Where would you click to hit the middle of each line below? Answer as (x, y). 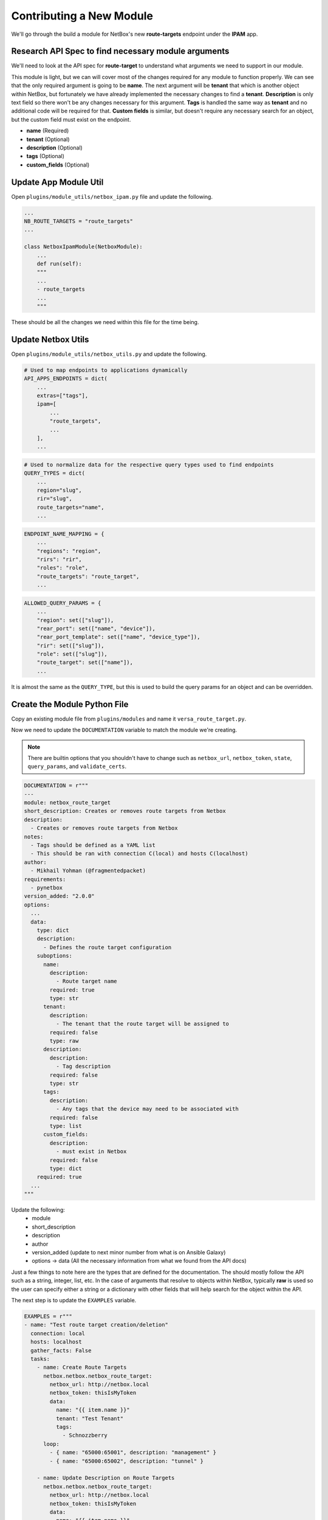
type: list (66, 1126)
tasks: (40, 1359)
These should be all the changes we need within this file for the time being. (105, 322)
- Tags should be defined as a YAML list (93, 845)
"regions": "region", (69, 551)
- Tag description (83, 1066)
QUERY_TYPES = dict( (54, 473)
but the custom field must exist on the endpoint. (71, 119)
